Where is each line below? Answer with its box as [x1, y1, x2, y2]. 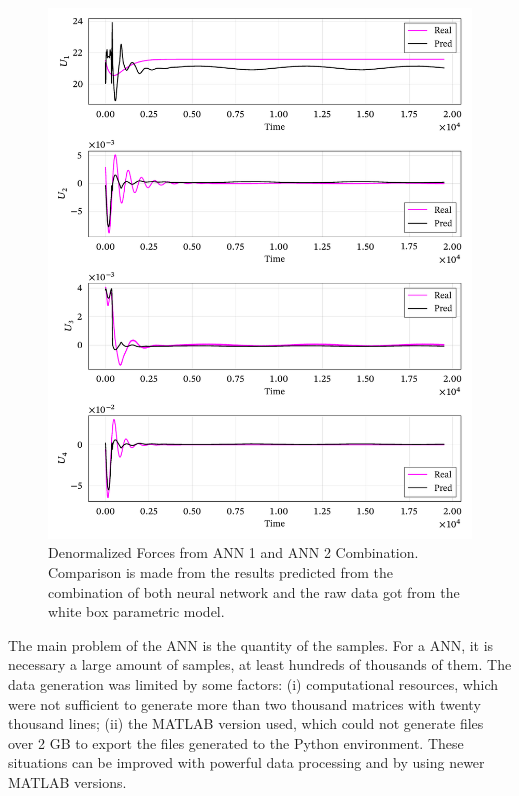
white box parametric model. [48, 601, 225, 622]
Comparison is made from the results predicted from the [48, 561, 394, 582]
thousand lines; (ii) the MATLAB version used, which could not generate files [8, 713, 484, 734]
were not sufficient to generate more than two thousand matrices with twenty [8, 693, 481, 714]
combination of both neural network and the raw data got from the [48, 581, 460, 602]
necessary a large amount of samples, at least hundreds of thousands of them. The [8, 654, 512, 675]
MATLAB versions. [8, 771, 127, 792]
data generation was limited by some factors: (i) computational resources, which [8, 673, 499, 694]
